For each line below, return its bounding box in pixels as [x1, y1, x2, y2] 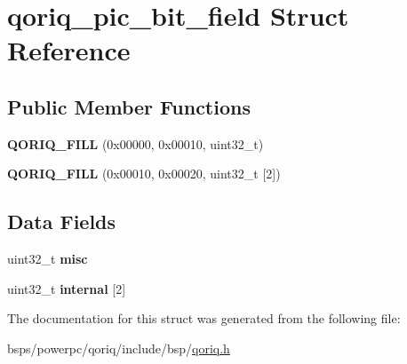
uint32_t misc [7, 249, 88, 268]
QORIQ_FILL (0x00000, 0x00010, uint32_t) [7, 134, 264, 153]
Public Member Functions [7, 92, 251, 120]
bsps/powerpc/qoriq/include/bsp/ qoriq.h [7, 338, 230, 357]
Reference [7, 32, 131, 68]
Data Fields [7, 208, 116, 235]
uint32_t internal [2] [7, 279, 126, 297]
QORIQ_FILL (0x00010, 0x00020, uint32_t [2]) [7, 164, 281, 183]
